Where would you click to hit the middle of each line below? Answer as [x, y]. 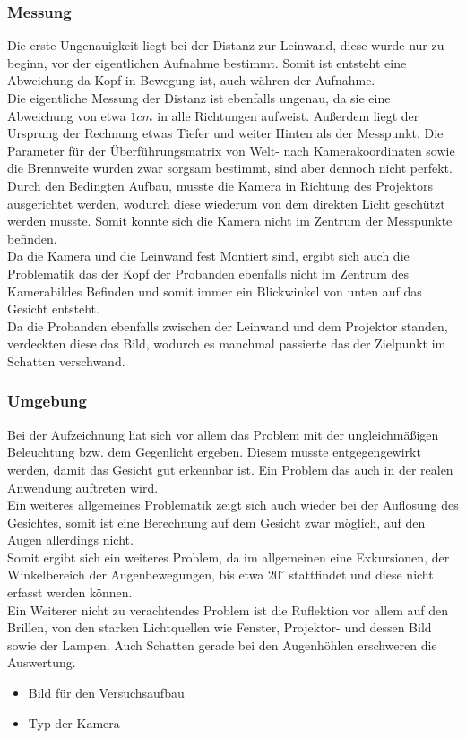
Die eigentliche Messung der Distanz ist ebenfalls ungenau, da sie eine [199, 98]
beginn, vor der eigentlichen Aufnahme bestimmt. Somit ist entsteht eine [207, 62]
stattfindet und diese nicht [361, 575]
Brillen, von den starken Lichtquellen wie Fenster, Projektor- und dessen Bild [220, 627]
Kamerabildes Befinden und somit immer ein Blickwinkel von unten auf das [215, 291]
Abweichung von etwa [67, 115]
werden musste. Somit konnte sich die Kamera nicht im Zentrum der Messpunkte [230, 221]
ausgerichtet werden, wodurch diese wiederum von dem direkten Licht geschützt [226, 203]
